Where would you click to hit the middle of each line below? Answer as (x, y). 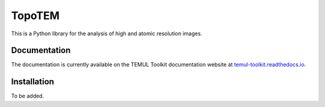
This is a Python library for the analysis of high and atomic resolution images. (107, 33)
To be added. (28, 96)
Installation (32, 82)
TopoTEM (36, 16)
